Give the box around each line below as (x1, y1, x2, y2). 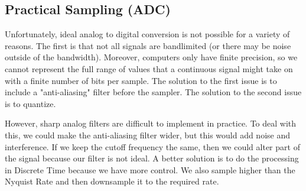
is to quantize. (5, 97, 56, 109)
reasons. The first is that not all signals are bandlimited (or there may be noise (5, 39, 291, 51)
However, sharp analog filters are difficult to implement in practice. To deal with (5, 117, 297, 130)
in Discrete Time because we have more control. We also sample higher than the (5, 163, 295, 176)
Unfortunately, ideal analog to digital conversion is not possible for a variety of (5, 28, 290, 40)
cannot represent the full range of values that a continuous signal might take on (5, 62, 293, 75)
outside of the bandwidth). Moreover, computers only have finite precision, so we (5, 51, 298, 63)
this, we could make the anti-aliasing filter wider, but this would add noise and (5, 128, 291, 141)
